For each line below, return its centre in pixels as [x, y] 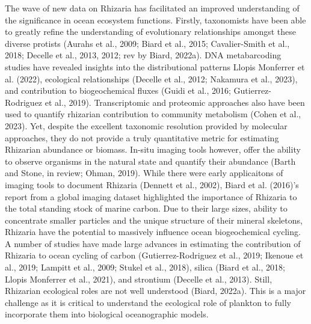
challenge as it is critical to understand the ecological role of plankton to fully [148, 302]
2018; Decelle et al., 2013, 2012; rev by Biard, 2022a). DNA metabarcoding [143, 55]
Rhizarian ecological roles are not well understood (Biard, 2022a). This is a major [155, 291]
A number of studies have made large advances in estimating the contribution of [153, 243]
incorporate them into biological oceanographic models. [107, 314]
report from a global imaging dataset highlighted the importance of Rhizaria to [151, 196]
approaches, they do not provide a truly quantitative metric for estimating [142, 137]
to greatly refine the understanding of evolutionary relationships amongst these [151, 32]
